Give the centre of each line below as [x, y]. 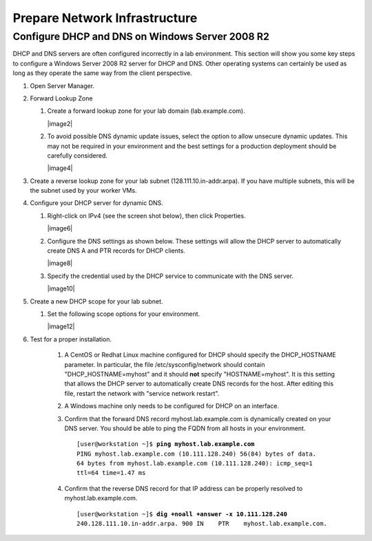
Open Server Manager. [62, 85]
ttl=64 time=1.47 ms [111, 473]
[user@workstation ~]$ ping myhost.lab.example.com [166, 444]
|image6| [60, 229]
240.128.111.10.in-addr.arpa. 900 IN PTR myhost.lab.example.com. [202, 524]
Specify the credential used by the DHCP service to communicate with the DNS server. [170, 276]
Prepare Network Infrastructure [105, 18]
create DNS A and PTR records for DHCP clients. [116, 251]
